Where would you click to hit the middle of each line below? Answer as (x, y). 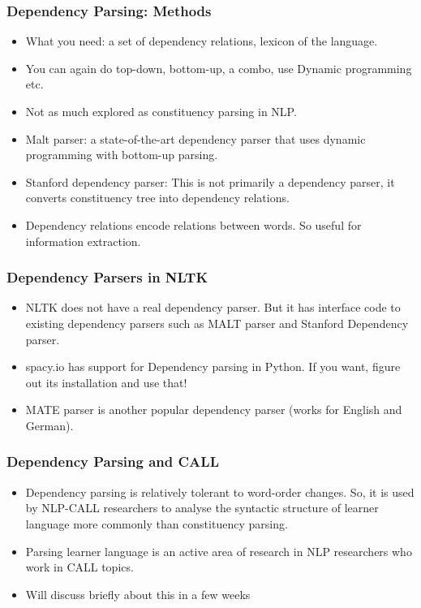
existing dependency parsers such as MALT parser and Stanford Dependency (217, 323)
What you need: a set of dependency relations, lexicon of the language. (202, 41)
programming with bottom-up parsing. (122, 155)
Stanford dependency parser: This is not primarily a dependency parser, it (210, 181)
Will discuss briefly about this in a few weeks (138, 594)
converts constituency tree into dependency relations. (157, 198)
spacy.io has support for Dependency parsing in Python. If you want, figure (213, 367)
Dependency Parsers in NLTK (107, 277)
